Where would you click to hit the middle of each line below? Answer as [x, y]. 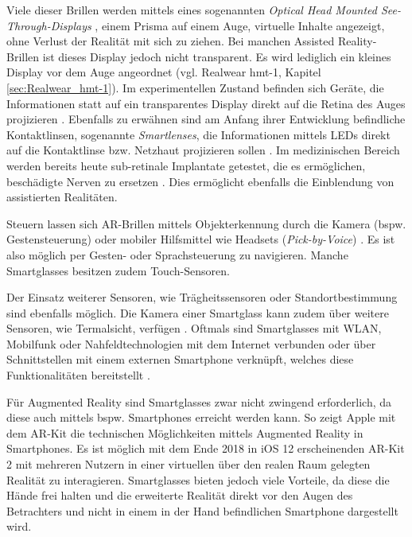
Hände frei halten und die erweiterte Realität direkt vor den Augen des [180, 495]
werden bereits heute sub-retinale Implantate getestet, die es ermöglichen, [186, 165]
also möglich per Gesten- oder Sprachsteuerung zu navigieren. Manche [177, 254]
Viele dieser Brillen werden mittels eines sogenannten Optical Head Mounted [192, 10]
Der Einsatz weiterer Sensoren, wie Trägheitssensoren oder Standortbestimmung [202, 297]
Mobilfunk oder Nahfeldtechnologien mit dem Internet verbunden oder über [191, 343]
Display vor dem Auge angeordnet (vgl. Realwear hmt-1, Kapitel [164, 72]
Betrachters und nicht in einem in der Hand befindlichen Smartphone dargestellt [202, 510]
